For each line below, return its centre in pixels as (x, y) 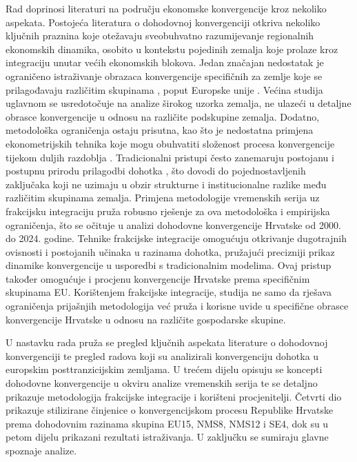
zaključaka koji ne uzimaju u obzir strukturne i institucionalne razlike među (166, 184)
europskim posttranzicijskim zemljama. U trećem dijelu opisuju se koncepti (164, 369)
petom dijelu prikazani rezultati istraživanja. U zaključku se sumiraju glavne (167, 437)
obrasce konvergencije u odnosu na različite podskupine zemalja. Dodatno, (163, 116)
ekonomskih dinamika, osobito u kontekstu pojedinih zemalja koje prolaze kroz (172, 49)
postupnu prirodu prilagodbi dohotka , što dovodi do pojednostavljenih (156, 171)
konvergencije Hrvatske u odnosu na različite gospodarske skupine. (146, 319)
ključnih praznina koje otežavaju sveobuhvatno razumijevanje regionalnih (160, 36)
